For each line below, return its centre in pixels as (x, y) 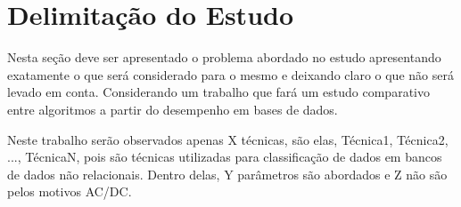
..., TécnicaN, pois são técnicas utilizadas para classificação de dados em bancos (225, 157)
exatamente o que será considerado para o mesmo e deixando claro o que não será (230, 74)
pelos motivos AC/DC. (70, 191)
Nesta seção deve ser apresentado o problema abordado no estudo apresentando (224, 57)
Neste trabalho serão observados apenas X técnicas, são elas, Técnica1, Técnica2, (228, 139)
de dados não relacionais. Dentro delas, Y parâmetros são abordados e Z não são (227, 174)
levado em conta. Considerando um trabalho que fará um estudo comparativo (218, 92)
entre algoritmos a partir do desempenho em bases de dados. (173, 109)
